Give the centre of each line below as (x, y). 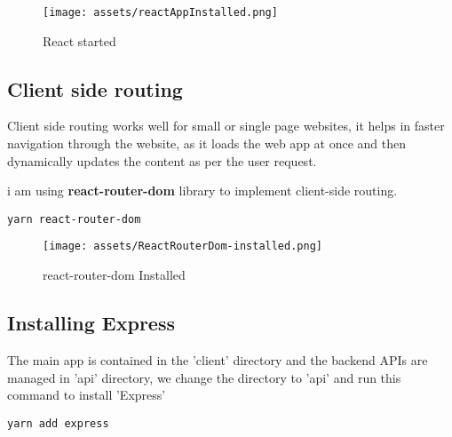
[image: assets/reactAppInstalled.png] (160, 12)
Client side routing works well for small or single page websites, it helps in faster (226, 126)
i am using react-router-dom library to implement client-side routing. (202, 191)
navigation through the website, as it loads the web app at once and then (207, 143)
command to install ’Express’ (87, 395)
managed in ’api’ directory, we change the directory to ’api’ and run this (204, 377)
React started (79, 40)
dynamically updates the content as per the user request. (162, 160)
